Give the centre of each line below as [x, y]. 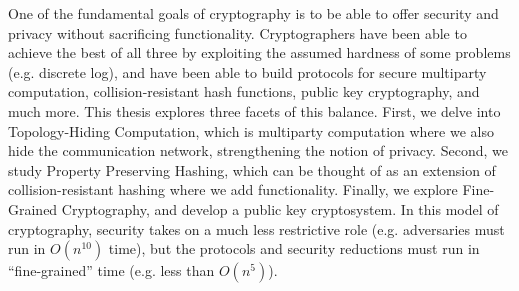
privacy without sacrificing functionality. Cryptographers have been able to [237, 32]
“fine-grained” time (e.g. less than [111, 270]
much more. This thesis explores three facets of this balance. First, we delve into [254, 110]
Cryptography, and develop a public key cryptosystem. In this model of [280, 208]
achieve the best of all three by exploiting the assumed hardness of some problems [259, 52]
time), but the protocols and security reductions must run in [294, 248]
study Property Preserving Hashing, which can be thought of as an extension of [252, 169]
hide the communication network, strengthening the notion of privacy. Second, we [258, 150]
